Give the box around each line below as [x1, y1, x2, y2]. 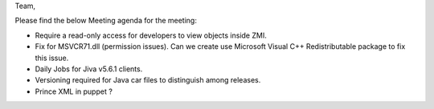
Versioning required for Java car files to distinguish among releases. [35, 75, 261, 85]
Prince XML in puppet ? [35, 87, 113, 96]
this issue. [35, 53, 69, 63]
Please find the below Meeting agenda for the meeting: [14, 16, 197, 26]
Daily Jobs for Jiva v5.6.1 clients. [35, 64, 143, 74]
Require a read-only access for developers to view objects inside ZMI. [35, 30, 267, 40]
